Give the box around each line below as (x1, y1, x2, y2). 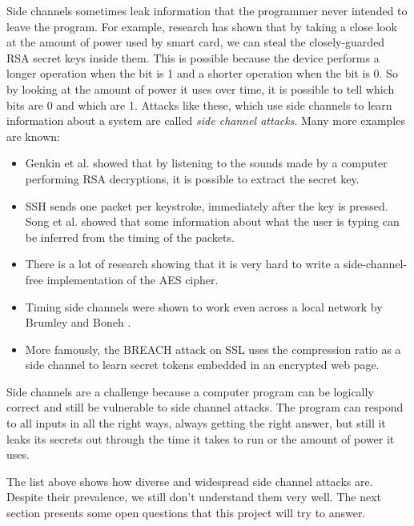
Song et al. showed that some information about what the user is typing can (25, 213, 400, 230)
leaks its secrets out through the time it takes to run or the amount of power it (6, 430, 395, 447)
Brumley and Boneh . (25, 314, 131, 331)
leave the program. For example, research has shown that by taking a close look (6, 18, 397, 34)
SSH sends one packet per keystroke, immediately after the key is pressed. (25, 197, 388, 214)
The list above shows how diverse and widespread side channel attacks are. (6, 472, 373, 489)
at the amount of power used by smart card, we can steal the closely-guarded (6, 34, 385, 50)
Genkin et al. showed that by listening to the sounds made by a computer (25, 155, 388, 171)
